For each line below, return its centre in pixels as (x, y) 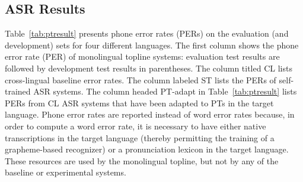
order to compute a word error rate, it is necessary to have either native (135, 126)
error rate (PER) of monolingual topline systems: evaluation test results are (142, 56)
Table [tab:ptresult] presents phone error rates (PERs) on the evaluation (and (147, 33)
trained (18, 91)
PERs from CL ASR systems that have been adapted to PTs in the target (139, 103)
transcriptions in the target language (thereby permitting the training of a (140, 137)
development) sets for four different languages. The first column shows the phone (152, 45)
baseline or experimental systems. (66, 172)
